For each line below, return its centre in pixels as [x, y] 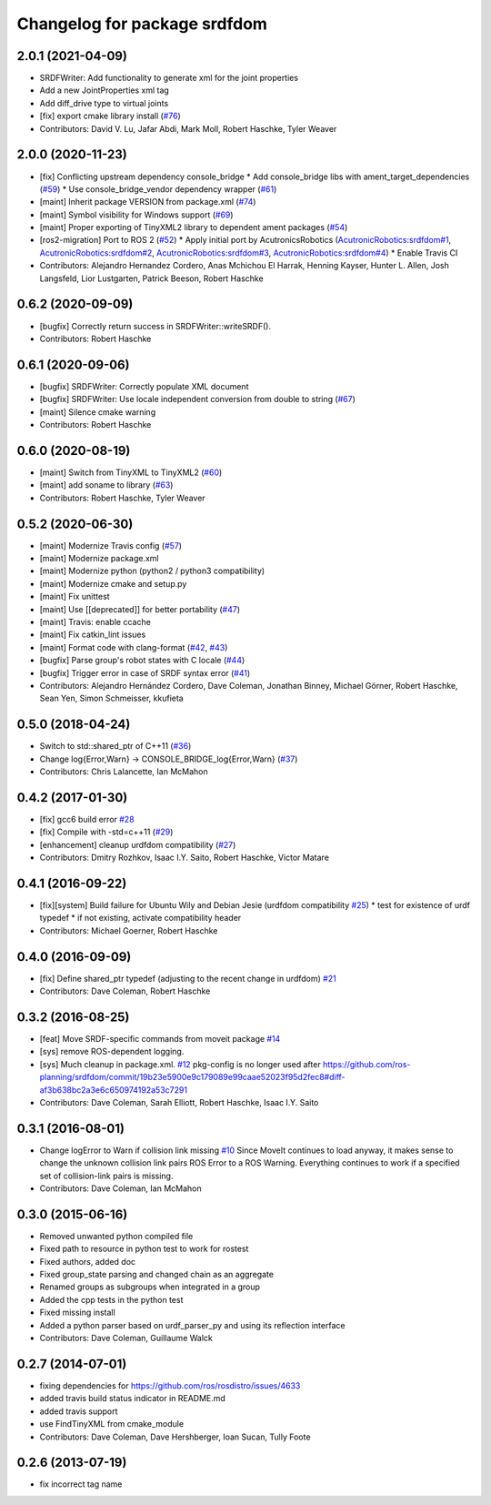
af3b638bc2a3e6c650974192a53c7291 [114, 1090]
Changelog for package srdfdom [142, 24]
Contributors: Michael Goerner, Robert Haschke [129, 930]
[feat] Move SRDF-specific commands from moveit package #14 [160, 1038]
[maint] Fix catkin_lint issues [93, 635]
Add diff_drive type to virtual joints [104, 103]
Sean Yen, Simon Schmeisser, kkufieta [111, 698]
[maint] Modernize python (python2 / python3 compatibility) [152, 571]
